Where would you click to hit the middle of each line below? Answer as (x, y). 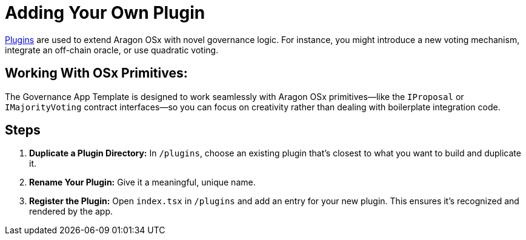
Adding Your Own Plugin (105, 13)
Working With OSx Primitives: (96, 73)
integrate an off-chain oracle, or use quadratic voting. (112, 50)
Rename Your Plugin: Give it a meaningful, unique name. (142, 182)
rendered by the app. (71, 212)
